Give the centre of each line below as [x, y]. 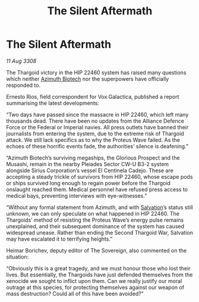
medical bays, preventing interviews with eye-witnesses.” [77, 195]
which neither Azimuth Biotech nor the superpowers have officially [88, 79]
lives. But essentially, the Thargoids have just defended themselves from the [99, 275]
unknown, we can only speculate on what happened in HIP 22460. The [93, 213]
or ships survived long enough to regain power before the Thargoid [89, 183]
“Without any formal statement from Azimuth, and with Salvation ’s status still [99, 207]
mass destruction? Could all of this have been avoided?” [75, 294]
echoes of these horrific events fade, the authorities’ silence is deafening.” [97, 146]
